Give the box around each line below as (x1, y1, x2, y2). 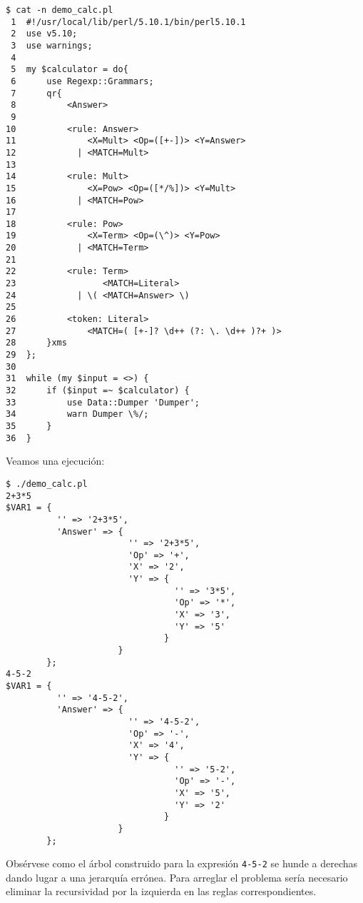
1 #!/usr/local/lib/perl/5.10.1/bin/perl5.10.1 (11, 16, 246, 27)
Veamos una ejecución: (6, 453, 105, 468)
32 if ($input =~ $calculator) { (6, 385, 190, 395)
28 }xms (6, 338, 67, 348)
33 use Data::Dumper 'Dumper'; (6, 397, 200, 408)
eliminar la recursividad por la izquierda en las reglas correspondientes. (6, 884, 317, 899)
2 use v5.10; (11, 29, 78, 39)
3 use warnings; (11, 40, 93, 51)
